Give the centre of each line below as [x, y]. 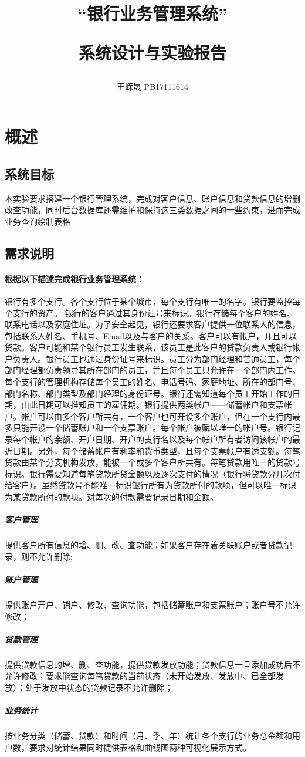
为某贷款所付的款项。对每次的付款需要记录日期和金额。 [111, 496]
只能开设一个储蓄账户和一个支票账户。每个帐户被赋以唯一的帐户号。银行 [152, 427]
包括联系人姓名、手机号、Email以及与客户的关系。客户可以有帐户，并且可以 [151, 335]
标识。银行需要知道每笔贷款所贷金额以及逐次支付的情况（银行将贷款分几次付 [152, 473]
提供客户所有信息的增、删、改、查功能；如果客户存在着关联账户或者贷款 [144, 545]
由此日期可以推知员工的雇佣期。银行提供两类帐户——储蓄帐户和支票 [152, 405]
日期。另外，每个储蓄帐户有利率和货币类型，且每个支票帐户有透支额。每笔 [156, 450]
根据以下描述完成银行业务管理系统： [74, 278]
